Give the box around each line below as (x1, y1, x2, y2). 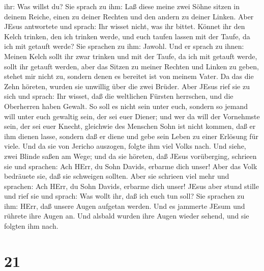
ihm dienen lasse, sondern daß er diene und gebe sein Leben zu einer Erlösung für (4, 130, 258, 141)
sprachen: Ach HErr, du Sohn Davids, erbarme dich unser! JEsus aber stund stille (4, 180, 259, 191)
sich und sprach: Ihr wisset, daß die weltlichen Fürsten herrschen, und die (4, 91, 233, 101)
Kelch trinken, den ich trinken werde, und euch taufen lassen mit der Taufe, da (4, 31, 250, 41)
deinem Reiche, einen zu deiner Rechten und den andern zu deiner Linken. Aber (4, 11, 254, 21)
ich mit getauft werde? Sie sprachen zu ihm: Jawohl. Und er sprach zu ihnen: (4, 41, 244, 51)
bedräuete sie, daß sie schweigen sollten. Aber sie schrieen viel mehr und (4, 171, 229, 181)
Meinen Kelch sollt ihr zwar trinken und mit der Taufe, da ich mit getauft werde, (4, 50, 257, 61)
